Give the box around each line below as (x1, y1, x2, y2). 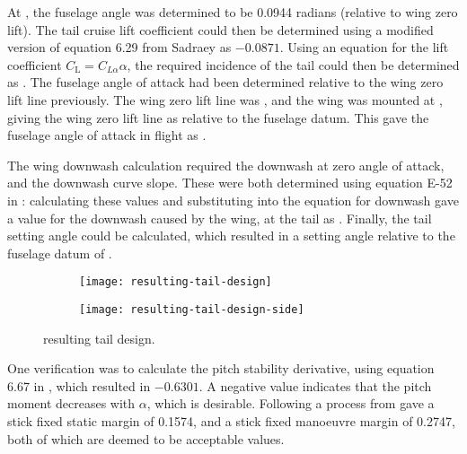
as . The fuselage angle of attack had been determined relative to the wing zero (7, 73, 444, 92)
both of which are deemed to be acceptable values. (7, 429, 285, 448)
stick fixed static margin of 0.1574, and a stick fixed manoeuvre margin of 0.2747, (7, 412, 455, 430)
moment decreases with (7, 394, 136, 413)
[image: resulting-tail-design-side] (79, 302, 304, 316)
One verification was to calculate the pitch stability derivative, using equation (7, 359, 435, 378)
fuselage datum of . (7, 243, 112, 262)
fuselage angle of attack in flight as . (7, 126, 207, 144)
